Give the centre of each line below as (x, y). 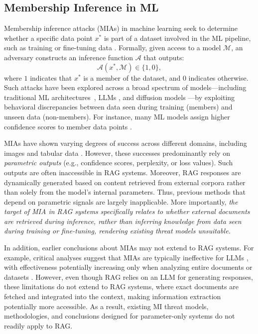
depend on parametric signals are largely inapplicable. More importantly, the (121, 201)
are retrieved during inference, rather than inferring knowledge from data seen (123, 221)
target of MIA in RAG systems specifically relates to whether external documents (127, 211)
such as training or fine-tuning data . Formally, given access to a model (113, 48)
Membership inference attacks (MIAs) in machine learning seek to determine (121, 28)
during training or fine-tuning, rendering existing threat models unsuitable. (117, 231)
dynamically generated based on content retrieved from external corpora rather (125, 182)
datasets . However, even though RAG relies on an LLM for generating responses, (129, 277)
